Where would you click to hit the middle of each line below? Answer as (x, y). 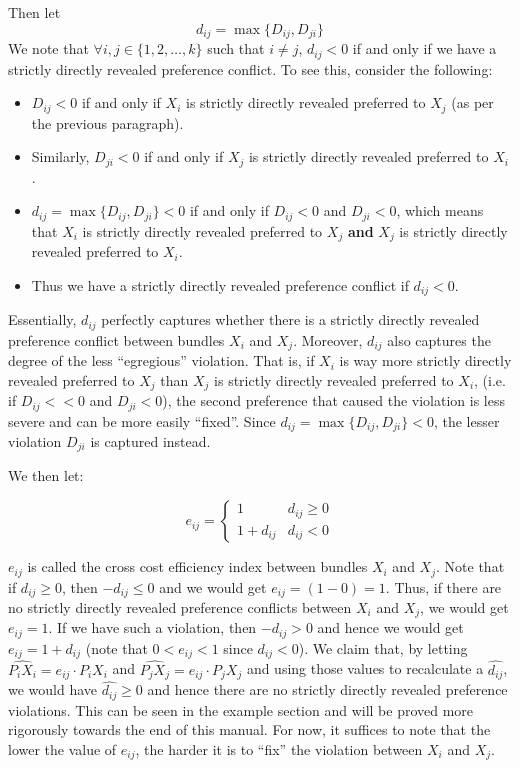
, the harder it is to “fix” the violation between (279, 748)
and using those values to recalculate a (365, 668)
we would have (53, 689)
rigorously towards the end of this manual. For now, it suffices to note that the (249, 729)
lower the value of (62, 748)
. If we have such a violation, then (152, 627)
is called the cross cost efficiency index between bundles (197, 566)
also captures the (439, 339)
